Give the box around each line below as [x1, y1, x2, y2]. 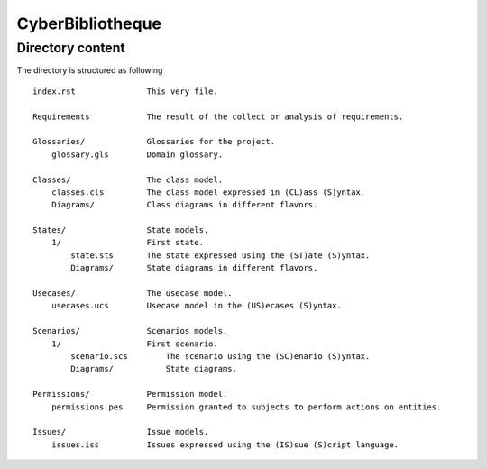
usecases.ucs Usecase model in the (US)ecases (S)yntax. [51, 300, 342, 311]
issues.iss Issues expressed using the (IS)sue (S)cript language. [51, 439, 400, 450]
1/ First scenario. [51, 338, 218, 349]
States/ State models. [32, 225, 209, 235]
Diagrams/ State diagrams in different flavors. [70, 262, 318, 273]
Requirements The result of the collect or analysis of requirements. [32, 111, 404, 122]
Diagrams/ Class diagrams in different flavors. [51, 199, 318, 210]
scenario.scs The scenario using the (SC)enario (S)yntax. [70, 351, 371, 361]
